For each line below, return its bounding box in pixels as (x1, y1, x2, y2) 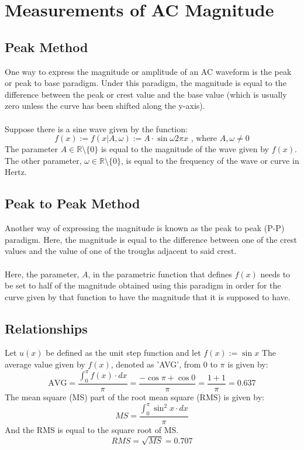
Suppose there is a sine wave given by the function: (5, 122, 188, 135)
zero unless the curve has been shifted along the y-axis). (5, 99, 205, 112)
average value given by (5, 358, 85, 370)
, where (191, 135, 217, 143)
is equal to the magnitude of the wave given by (101, 143, 269, 155)
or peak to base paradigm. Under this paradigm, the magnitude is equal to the (5, 77, 286, 89)
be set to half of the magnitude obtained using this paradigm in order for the (5, 279, 281, 291)
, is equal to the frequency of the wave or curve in (121, 154, 299, 166)
